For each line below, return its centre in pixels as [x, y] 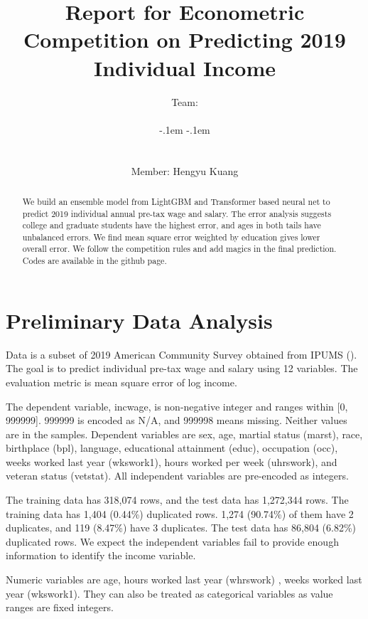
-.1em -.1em [185, 129]
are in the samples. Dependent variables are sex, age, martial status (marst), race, [184, 434]
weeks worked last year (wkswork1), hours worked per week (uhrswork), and [172, 461]
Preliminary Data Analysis [139, 320]
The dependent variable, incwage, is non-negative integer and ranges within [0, [177, 406]
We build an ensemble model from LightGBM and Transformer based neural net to [176, 201]
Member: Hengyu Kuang [185, 171]
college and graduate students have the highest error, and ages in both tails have [172, 225]
